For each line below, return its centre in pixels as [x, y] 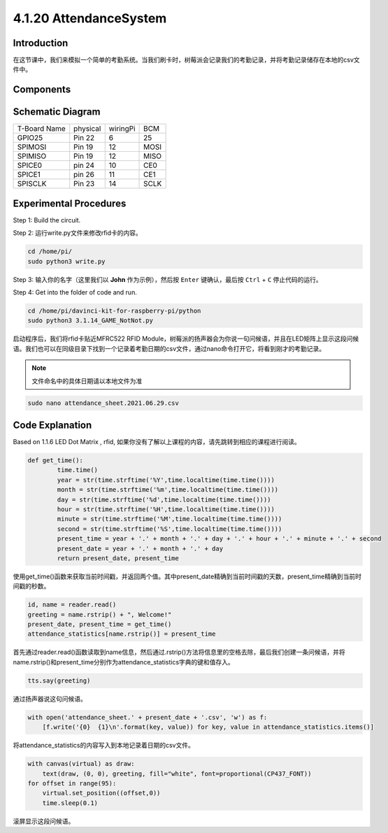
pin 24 [84, 166]
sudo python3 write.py [66, 261]
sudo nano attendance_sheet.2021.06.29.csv [103, 403]
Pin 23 [84, 184]
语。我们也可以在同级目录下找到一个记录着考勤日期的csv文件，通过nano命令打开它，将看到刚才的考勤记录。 [169, 348]
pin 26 [84, 175]
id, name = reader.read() [72, 605]
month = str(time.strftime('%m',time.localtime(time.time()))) [168, 490]
